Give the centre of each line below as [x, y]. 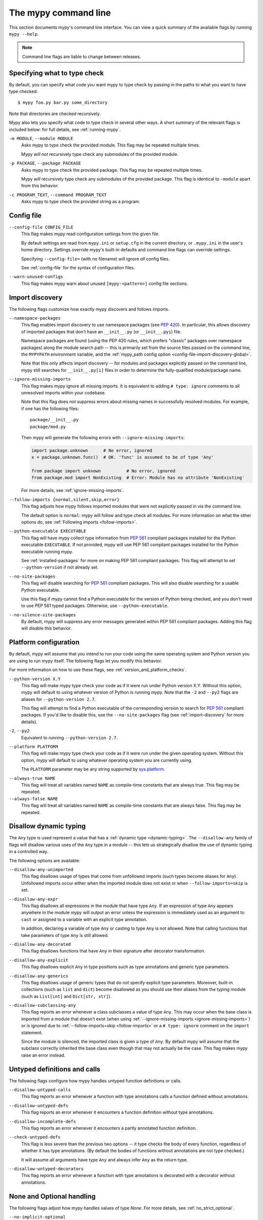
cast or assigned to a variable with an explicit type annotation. [84, 919]
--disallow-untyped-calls [40, 1090]
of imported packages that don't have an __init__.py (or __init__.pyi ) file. [101, 331]
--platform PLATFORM [34, 747]
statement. [32, 1033]
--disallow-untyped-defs [38, 1106]
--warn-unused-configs [36, 277]
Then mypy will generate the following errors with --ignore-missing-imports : [103, 437]
